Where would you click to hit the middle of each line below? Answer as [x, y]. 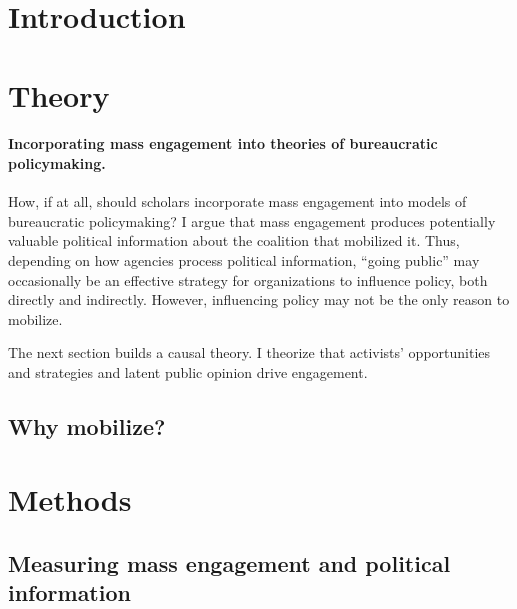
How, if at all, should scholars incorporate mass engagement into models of [237, 201]
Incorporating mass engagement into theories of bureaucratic [223, 143]
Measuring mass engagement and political [229, 563]
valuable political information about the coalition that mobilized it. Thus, [234, 240]
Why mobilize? [87, 425]
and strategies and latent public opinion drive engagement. [188, 371]
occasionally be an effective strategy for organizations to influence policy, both [248, 279]
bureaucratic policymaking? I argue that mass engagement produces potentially [252, 220]
